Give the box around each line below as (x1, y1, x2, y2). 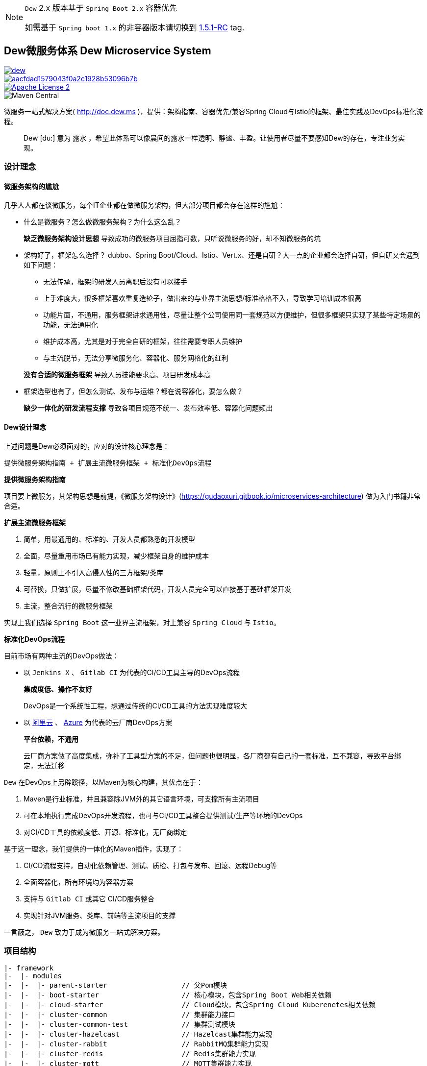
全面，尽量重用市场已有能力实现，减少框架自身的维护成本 (24, 551, 209, 560)
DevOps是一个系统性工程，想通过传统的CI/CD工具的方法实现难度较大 (24, 701, 247, 710)
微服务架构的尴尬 (4, 182, 59, 191)
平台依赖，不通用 (24, 734, 78, 743)
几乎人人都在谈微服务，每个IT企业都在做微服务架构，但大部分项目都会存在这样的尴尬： (4, 201, 285, 210)
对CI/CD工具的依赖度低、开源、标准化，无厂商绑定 (24, 827, 187, 836)
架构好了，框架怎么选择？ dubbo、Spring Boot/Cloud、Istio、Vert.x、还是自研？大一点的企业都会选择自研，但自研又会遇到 (24, 251, 420, 260)
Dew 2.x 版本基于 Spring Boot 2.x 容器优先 (25, 3, 177, 13)
